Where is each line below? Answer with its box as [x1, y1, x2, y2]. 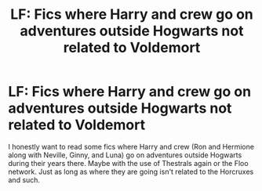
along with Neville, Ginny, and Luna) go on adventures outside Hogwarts [8, 150, 242, 160]
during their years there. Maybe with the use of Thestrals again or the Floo [8, 158, 249, 168]
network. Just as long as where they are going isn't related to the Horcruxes [8, 167, 254, 176]
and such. [8, 175, 41, 185]
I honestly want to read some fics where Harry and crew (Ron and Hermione [8, 142, 255, 151]
